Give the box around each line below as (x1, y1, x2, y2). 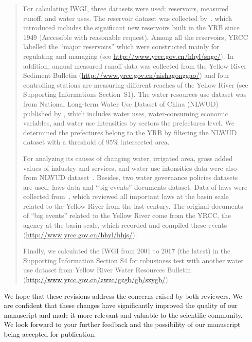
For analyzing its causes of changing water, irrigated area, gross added (23, 153, 233, 163)
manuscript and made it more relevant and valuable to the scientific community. (4, 309, 243, 320)
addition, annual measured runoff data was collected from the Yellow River (23, 60, 247, 71)
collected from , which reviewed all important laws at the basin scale (23, 191, 229, 201)
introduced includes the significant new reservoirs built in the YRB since (23, 22, 240, 33)
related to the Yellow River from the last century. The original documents (23, 200, 243, 211)
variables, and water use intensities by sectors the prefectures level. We (23, 118, 234, 128)
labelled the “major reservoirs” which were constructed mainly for (23, 41, 219, 52)
